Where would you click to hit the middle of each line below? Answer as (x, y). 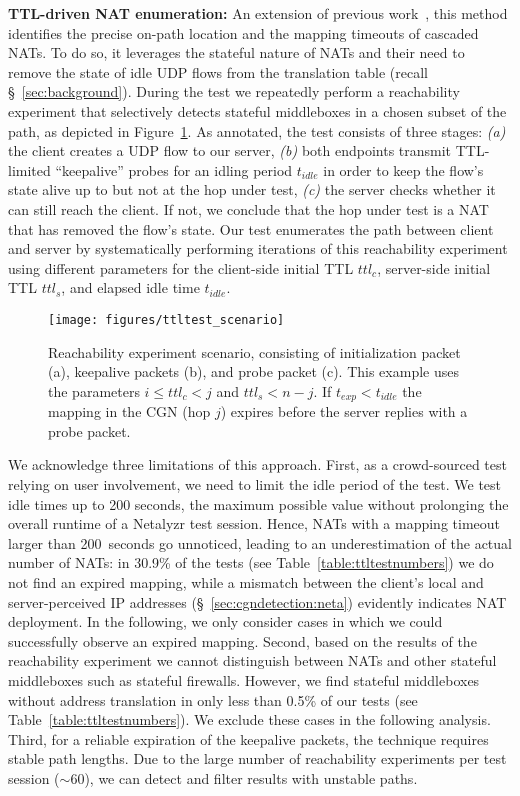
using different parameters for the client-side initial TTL (181, 267)
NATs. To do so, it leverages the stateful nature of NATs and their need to (236, 52)
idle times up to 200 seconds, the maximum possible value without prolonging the (258, 503)
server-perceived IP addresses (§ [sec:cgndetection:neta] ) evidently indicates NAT (257, 601)
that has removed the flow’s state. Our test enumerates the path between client (251, 228)
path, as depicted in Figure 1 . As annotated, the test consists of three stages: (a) (257, 130)
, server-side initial (434, 267)
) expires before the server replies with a (344, 411)
